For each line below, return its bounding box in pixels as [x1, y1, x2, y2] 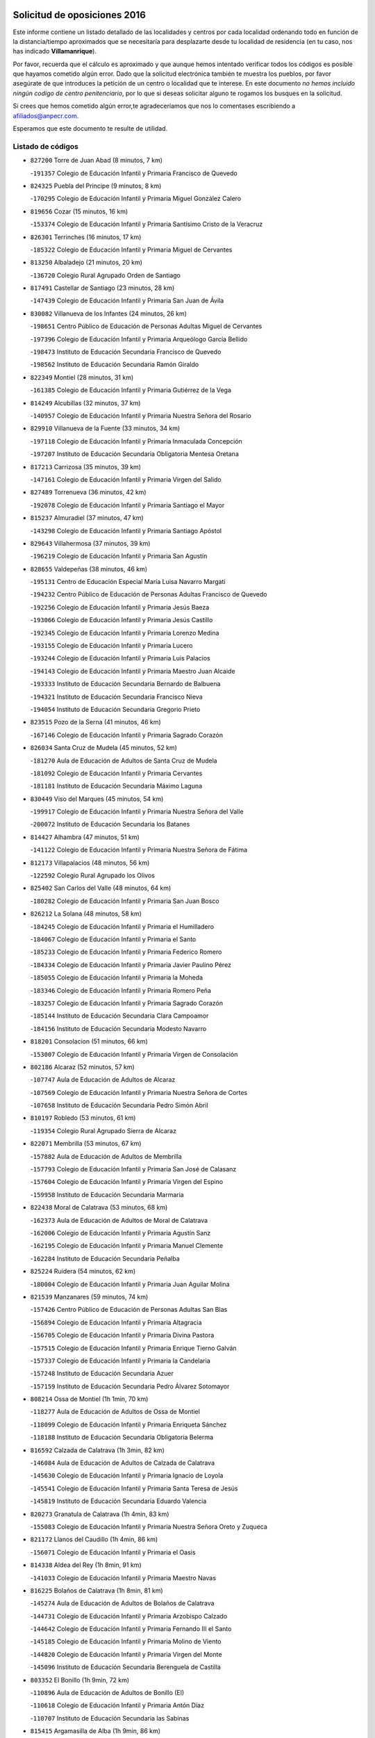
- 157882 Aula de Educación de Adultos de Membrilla [30, 1152, 182, 1160]
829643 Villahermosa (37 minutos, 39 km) [30, 539, 151, 547]
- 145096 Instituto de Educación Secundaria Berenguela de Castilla [30, 1663, 222, 1671]
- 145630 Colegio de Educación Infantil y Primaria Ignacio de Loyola [30, 1471, 224, 1480]
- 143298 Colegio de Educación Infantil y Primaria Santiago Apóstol [30, 526, 222, 535]
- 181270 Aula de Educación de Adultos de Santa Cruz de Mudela [30, 756, 218, 765]
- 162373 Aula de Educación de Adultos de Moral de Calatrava [30, 1216, 208, 1224]
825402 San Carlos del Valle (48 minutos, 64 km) [30, 884, 172, 893]
